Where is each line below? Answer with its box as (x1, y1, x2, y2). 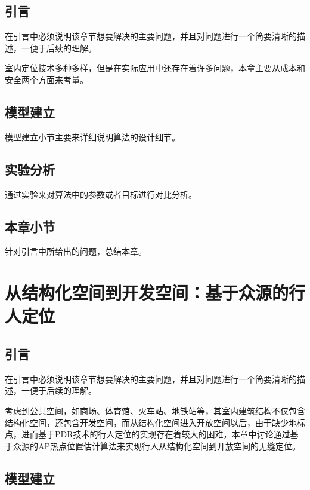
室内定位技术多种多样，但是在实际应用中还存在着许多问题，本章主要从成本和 (5, 62, 305, 74)
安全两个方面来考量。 (5, 73, 88, 85)
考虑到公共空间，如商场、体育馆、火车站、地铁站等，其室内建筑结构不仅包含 (5, 404, 305, 416)
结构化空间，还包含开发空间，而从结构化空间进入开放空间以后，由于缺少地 (5, 416, 297, 428)
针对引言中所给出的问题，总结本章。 (5, 245, 147, 258)
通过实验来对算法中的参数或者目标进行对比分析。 (5, 188, 197, 200)
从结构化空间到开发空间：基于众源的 (5, 280, 289, 305)
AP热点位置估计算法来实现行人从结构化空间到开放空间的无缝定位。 (38, 439, 301, 452)
